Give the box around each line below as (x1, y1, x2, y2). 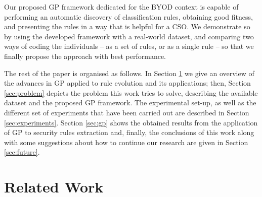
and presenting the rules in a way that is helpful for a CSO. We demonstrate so (4, 21, 250, 32)
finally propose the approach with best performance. (4, 50, 166, 61)
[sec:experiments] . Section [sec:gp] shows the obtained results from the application (4, 117, 258, 127)
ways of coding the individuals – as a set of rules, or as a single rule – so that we (4, 41, 254, 51)
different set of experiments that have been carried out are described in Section (4, 107, 249, 117)
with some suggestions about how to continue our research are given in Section (4, 137, 248, 147)
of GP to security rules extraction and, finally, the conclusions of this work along (4, 127, 254, 138)
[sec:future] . (4, 147, 40, 157)
